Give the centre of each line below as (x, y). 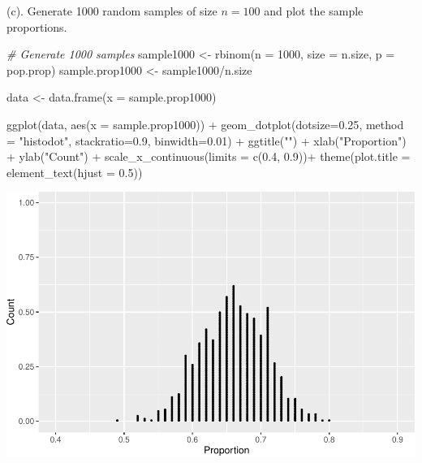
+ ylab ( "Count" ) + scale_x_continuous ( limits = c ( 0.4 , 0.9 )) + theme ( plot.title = (209, 156)
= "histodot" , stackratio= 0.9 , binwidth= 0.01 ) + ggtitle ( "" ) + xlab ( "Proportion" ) (207, 140)
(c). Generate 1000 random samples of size (112, 11)
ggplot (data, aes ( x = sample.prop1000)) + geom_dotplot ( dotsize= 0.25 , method (205, 124)
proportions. (37, 26)
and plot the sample (314, 11)
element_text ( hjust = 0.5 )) (75, 172)
